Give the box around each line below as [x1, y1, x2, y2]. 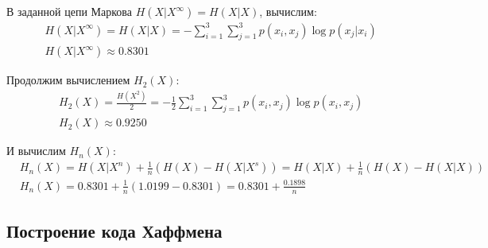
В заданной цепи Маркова [6, 3, 132, 19]
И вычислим [6, 142, 66, 159]
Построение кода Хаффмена [6, 219, 223, 243]
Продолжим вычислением [6, 72, 130, 88]
